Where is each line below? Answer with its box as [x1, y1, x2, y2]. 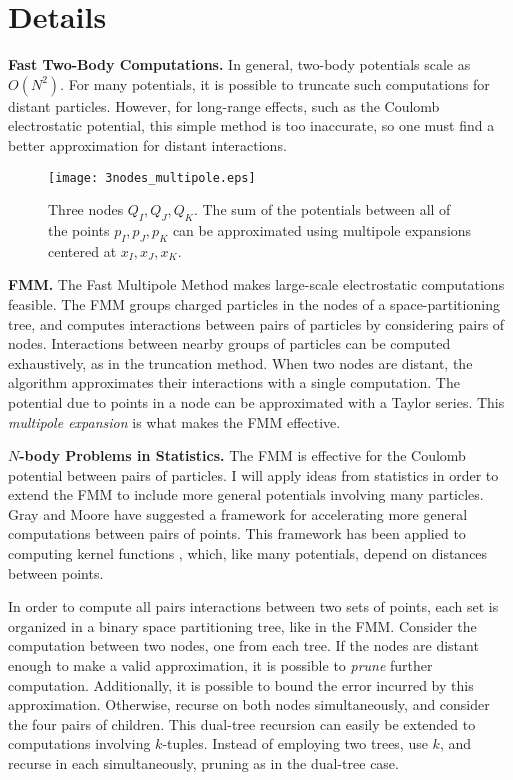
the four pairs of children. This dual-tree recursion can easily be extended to [8, 713, 476, 734]
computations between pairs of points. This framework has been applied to [8, 523, 466, 544]
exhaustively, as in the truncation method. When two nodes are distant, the [8, 352, 473, 373]
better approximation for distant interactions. [8, 134, 287, 155]
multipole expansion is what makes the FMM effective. [8, 411, 341, 432]
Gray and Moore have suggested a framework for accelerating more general [8, 503, 468, 524]
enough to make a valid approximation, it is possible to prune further [8, 655, 433, 676]
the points [48, 219, 110, 240]
